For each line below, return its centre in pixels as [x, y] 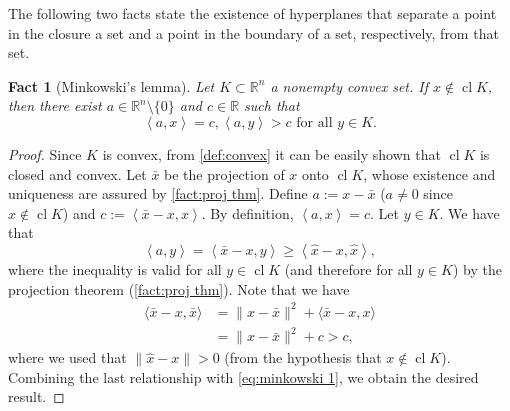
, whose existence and [429, 173]
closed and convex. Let [77, 173]
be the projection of [224, 173]
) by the [477, 268]
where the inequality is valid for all [115, 268]
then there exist [55, 105]
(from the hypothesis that [303, 357]
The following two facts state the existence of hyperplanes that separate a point [252, 13]
